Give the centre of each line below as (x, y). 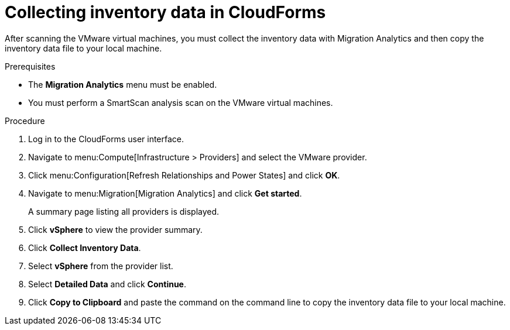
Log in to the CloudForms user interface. (106, 139)
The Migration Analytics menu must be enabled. (123, 84)
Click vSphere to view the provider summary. (115, 229)
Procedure (25, 121)
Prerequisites (30, 66)
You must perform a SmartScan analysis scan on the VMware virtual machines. (181, 102)
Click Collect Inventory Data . (85, 247)
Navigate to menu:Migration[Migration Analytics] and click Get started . (165, 193)
